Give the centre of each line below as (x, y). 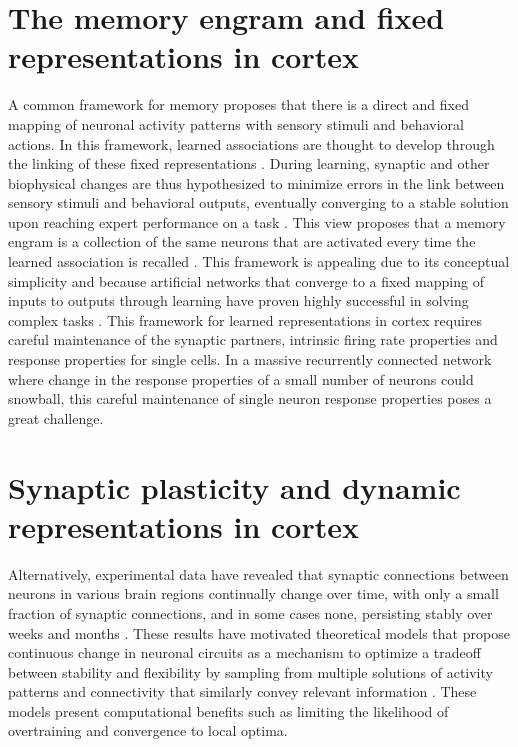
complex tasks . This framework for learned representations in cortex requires (245, 319)
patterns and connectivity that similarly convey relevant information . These (242, 691)
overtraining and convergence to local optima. (148, 730)
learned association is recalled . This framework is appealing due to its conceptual (259, 261)
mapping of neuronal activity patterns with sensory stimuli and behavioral (236, 123)
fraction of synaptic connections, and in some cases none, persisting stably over (250, 612)
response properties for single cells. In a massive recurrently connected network (250, 359)
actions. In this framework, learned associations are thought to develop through (251, 143)
